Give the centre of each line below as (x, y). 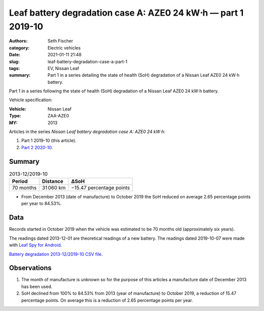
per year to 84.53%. (42, 203)
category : (19, 48)
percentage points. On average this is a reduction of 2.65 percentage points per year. (107, 300)
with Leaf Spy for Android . (35, 245)
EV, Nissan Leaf (63, 68)
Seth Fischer (60, 41)
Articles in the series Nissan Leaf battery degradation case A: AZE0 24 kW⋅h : (87, 132)
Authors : (18, 41)
